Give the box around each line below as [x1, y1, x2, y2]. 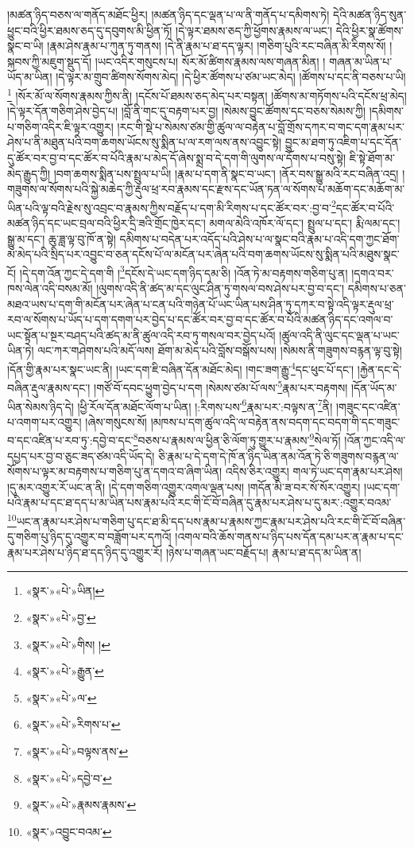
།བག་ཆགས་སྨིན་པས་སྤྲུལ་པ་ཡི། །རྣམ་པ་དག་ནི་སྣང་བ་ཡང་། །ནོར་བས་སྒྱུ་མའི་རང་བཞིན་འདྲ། [53, 165, 399, 181]
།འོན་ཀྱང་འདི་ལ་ [344, 432, 406, 449]
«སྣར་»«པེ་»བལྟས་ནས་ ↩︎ [25, 743, 129, 759]
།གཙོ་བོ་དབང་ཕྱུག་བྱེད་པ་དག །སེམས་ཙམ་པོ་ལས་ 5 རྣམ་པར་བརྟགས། [94, 377, 348, 395]
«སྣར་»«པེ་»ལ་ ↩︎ [25, 689, 97, 706]
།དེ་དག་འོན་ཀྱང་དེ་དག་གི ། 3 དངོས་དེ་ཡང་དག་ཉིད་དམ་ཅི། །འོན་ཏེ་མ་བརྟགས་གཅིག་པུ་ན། [19, 262, 348, 281]
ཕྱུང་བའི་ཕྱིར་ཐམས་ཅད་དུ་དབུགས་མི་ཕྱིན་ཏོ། [7, 21, 172, 38]
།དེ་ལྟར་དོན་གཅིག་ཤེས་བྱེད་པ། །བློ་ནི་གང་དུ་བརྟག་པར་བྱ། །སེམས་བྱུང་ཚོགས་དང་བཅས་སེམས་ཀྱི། [7, 103, 366, 119]
